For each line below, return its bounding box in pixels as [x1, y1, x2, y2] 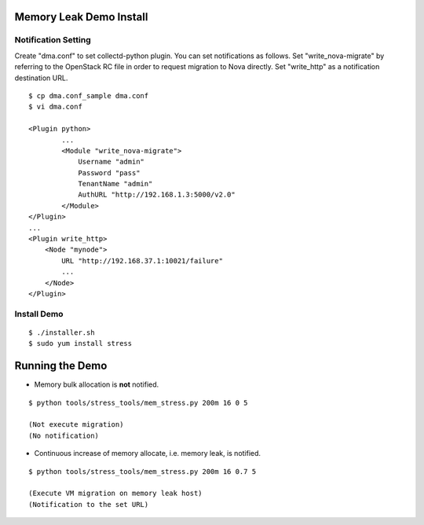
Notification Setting [14, 35, 92, 46]
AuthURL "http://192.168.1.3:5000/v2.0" [78, 190, 236, 200]
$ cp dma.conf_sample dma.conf [28, 91, 149, 100]
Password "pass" [78, 168, 141, 177]
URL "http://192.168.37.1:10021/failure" [61, 256, 224, 265]
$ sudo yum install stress [28, 339, 133, 348]
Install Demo [14, 308, 64, 319]
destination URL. [14, 73, 68, 83]
